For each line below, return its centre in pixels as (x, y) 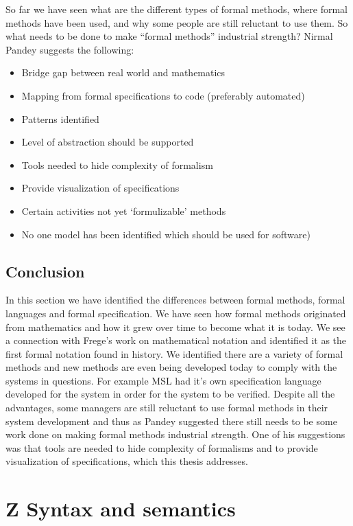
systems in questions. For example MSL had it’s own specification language (163, 380)
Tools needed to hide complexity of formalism (117, 164)
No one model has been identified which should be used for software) (166, 234)
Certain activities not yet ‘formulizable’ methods (124, 210)
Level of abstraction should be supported (108, 142)
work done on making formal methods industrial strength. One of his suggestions (175, 434)
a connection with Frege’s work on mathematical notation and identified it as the (176, 340)
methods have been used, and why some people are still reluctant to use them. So (177, 22)
